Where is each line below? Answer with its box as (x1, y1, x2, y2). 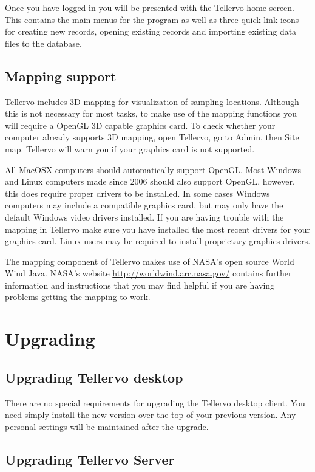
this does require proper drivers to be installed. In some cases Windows (5, 186, 270, 199)
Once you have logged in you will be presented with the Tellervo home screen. (5, 1, 295, 13)
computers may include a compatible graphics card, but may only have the (5, 199, 283, 211)
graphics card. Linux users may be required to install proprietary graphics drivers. (5, 234, 311, 247)
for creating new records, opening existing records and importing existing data (5, 25, 297, 38)
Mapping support (5, 66, 117, 85)
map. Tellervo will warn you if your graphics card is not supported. (5, 142, 255, 155)
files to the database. (5, 36, 82, 49)
